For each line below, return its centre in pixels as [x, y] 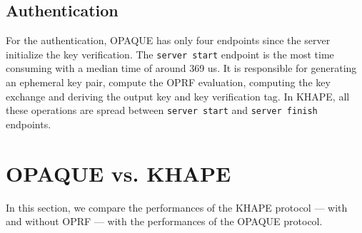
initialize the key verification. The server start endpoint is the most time [170, 54]
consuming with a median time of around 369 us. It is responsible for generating [181, 68]
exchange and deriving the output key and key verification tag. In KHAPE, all [178, 96]
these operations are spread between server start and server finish [162, 110]
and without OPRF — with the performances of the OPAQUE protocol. [164, 221]
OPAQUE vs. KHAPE [119, 173]
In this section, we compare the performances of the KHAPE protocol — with [177, 207]
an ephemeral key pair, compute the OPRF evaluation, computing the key [168, 82]
